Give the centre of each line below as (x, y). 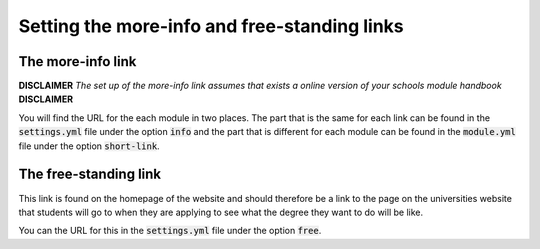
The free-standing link (90, 174)
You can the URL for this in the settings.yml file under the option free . (170, 231)
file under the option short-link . (89, 146)
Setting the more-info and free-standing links (211, 26)
